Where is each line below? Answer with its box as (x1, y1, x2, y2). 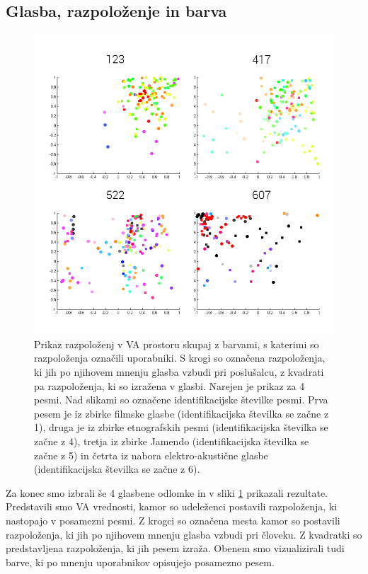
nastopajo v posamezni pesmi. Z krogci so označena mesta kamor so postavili (6, 512, 340, 527)
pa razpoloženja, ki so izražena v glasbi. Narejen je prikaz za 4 (34, 378, 305, 393)
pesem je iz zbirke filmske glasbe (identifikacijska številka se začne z (34, 406, 329, 420)
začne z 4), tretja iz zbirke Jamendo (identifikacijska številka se (34, 433, 309, 448)
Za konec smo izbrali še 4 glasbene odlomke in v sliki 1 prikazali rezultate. (6, 485, 328, 500)
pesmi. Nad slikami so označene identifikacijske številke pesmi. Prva (34, 392, 328, 407)
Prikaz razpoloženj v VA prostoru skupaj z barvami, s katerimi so (34, 336, 319, 351)
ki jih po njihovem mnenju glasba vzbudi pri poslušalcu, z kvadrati (34, 364, 324, 379)
